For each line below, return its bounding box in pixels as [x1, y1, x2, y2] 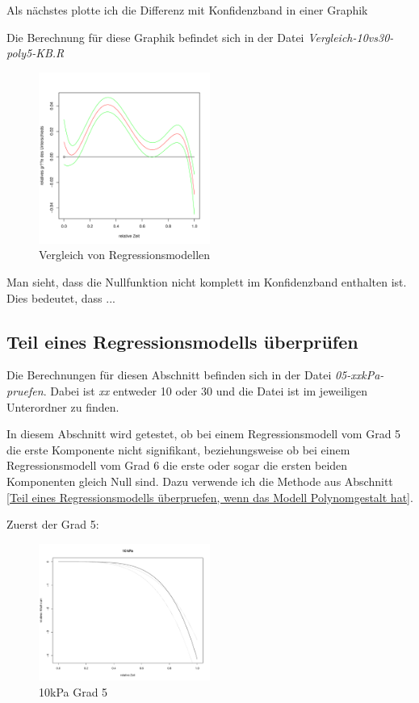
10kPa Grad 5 [39, 683, 108, 700]
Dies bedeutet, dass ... [6, 289, 115, 306]
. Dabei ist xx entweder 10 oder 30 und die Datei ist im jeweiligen [43, 382, 367, 399]
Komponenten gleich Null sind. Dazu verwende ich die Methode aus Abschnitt [6, 472, 393, 489]
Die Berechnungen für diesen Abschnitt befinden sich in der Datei [6, 366, 332, 383]
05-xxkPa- [334, 366, 384, 383]
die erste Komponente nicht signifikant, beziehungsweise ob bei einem [6, 441, 350, 458]
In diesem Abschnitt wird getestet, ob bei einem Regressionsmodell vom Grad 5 [6, 425, 401, 442]
